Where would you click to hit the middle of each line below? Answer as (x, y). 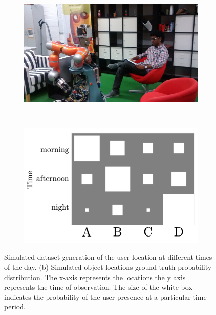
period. (15, 307)
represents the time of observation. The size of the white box (98, 287)
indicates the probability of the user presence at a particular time (105, 297)
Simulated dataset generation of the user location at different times (108, 257)
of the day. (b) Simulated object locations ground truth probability (108, 267)
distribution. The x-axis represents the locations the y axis (95, 277)
